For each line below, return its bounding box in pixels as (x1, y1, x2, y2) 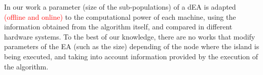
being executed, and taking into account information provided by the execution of (4, 51, 258, 61)
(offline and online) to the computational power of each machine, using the (4, 11, 236, 22)
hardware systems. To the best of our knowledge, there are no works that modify (4, 31, 255, 42)
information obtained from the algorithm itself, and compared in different (4, 21, 233, 32)
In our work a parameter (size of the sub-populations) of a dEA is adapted (4, 2, 236, 12)
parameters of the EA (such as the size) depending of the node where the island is (4, 41, 259, 52)
